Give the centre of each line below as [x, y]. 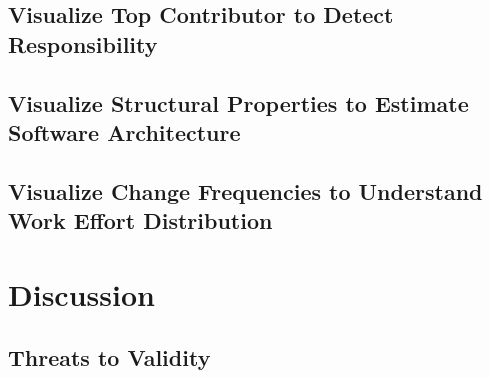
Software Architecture [124, 131]
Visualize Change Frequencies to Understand [245, 190]
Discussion [81, 293]
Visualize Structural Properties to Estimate [238, 102]
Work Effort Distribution [140, 220]
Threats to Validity [109, 357]
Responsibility [83, 43]
